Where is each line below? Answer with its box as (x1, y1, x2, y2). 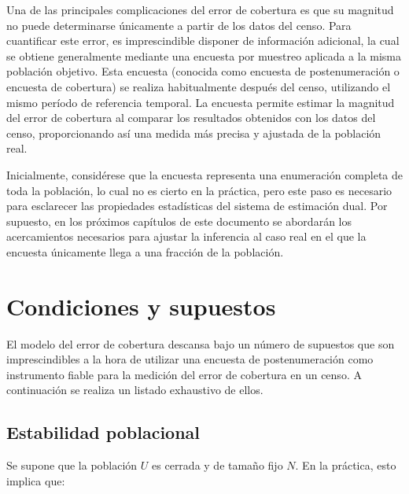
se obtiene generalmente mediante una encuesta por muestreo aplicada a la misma (6, 47, 402, 64)
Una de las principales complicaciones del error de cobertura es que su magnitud (6, 2, 394, 17)
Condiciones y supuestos (6, 289, 276, 322)
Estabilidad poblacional (6, 420, 201, 444)
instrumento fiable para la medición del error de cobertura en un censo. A (6, 366, 362, 382)
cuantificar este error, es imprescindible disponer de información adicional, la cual (6, 32, 400, 49)
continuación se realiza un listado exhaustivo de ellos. (6, 382, 263, 398)
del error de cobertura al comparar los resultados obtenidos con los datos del (6, 109, 376, 126)
